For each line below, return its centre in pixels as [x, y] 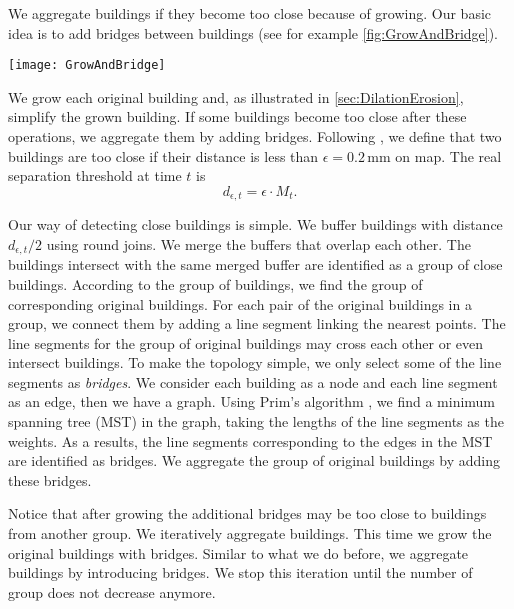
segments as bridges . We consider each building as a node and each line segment [253, 381]
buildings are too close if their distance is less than [163, 155]
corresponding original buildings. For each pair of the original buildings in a [240, 303]
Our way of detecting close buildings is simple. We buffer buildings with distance [255, 224]
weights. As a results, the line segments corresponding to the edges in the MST [250, 440]
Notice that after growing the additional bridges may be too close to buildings [247, 513]
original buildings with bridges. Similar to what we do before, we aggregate [238, 552]
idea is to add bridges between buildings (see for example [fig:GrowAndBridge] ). [253, 32]
